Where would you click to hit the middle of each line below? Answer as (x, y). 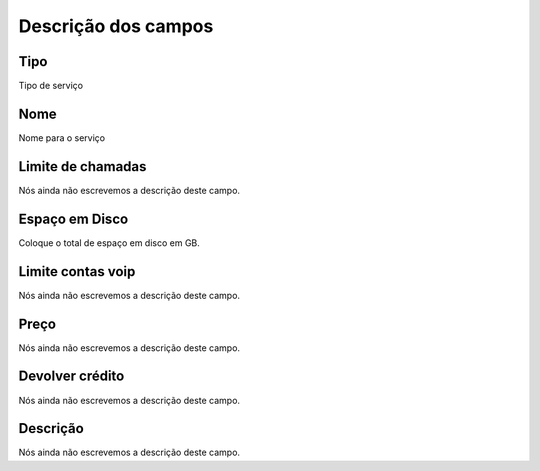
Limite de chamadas (82, 166)
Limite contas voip (77, 271)
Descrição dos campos (116, 26)
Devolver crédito (71, 376)
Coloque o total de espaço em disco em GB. (109, 242)
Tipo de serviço (51, 86)
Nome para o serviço (61, 137)
